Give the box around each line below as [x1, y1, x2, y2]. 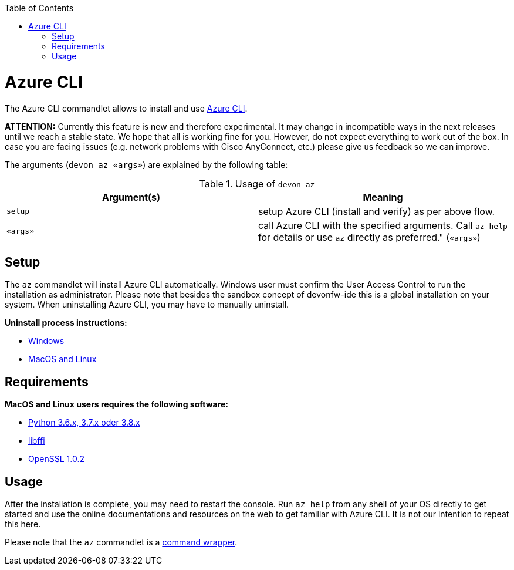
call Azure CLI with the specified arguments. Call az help [258, 219, 508, 231]
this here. [5, 519, 41, 529]
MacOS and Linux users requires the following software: [5, 399, 229, 410]
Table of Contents [5, 3, 74, 13]
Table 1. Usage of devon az [199, 177, 315, 190]
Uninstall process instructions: [5, 318, 127, 328]
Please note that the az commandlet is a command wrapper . [5, 537, 238, 548]
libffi [28, 436, 45, 446]
